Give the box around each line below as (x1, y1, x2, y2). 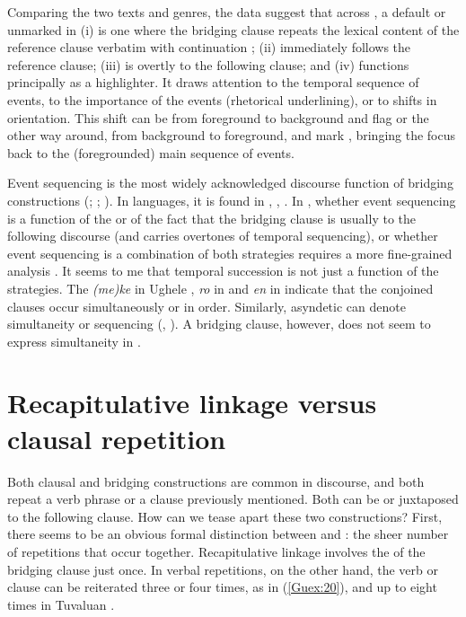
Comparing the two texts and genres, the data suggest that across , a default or (7, 3, 446, 21)
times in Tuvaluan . (7, 595, 115, 613)
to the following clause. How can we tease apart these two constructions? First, (7, 507, 443, 525)
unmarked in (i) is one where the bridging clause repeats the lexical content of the (7, 20, 460, 39)
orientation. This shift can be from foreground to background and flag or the (7, 108, 429, 127)
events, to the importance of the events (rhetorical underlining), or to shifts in (7, 90, 437, 109)
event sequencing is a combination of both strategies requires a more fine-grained (7, 243, 453, 262)
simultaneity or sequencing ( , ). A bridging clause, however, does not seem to (7, 314, 431, 333)
